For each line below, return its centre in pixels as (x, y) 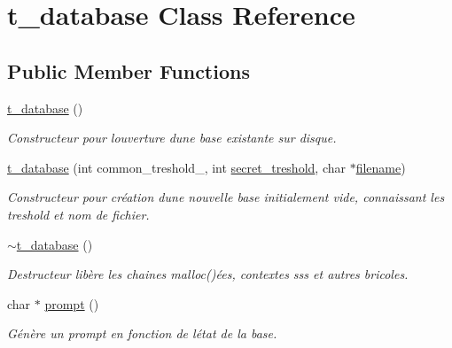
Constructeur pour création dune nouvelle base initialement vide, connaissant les (226, 197)
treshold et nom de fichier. (78, 214)
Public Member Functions (129, 70)
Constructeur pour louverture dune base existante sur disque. (172, 138)
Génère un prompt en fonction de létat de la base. (142, 333)
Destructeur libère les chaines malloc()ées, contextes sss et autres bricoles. (208, 274)
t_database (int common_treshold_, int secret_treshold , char (176, 167)
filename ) (381, 167)
